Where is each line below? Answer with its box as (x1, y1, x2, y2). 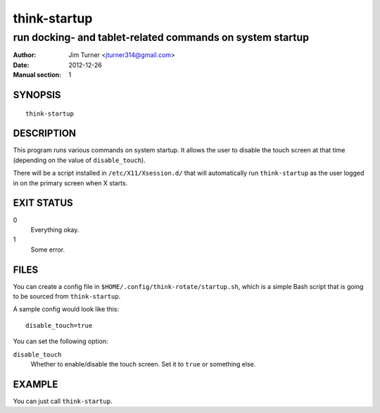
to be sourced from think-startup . (13, 292, 121, 301)
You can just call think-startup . (13, 397, 113, 405)
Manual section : (13, 70, 62, 79)
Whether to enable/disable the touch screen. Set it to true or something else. (30, 359, 256, 368)
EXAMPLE (13, 378, 58, 390)
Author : (13, 51, 37, 59)
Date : (13, 61, 30, 69)
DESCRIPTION (13, 128, 77, 140)
